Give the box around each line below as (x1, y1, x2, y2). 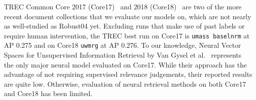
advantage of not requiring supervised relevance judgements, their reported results (4, 69, 253, 79)
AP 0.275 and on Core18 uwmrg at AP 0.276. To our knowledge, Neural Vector (4, 40, 241, 50)
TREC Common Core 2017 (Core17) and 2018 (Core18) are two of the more (4, 1, 242, 11)
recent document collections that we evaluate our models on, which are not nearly (4, 11, 252, 21)
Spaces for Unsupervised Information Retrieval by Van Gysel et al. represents (4, 50, 242, 60)
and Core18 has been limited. (4, 88, 93, 99)
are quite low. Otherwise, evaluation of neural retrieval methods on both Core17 (4, 78, 246, 89)
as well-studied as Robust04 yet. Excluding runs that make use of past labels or (4, 21, 245, 31)
